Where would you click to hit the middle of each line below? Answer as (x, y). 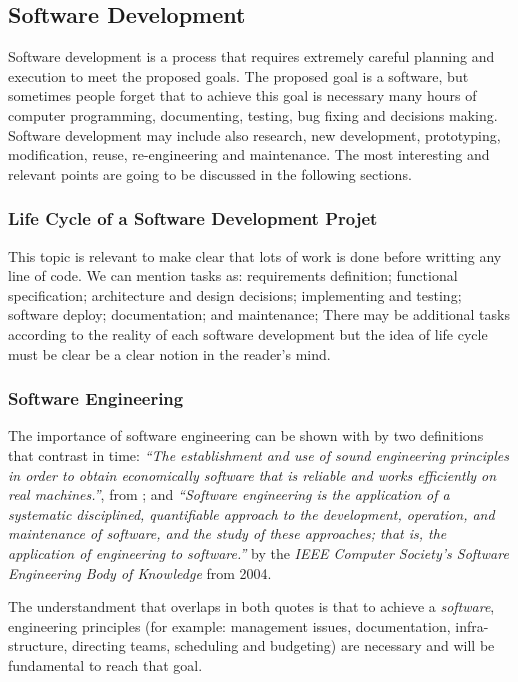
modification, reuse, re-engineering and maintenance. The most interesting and (249, 154)
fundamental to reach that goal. (105, 664)
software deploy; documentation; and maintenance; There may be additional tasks (259, 314)
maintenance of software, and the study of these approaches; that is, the (227, 533)
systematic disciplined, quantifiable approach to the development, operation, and (251, 513)
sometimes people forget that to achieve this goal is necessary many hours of (242, 95)
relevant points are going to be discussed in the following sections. (210, 173)
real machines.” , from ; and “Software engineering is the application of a (229, 494)
